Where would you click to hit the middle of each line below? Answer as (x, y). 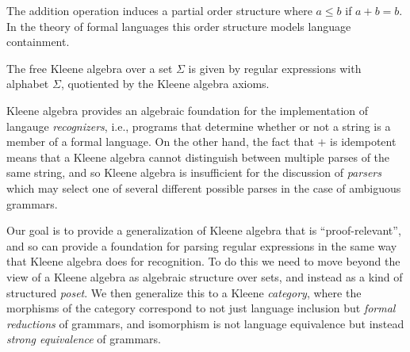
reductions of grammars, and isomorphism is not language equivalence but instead (205, 323)
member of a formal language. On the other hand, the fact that (160, 142)
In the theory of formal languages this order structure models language (179, 26)
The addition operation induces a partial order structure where (159, 10)
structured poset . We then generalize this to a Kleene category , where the (184, 292)
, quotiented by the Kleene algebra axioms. (165, 84)
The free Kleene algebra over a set (90, 68)
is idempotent (363, 142)
